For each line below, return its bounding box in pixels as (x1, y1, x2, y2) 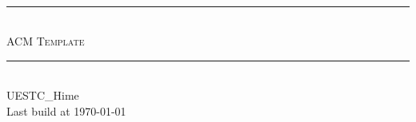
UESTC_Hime (6, 87, 79, 104)
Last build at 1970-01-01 (6, 102, 126, 119)
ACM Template (6, 33, 85, 49)
